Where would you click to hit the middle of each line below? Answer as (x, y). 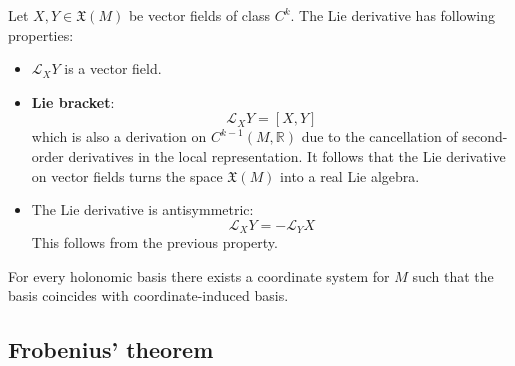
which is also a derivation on (119, 136)
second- (485, 136)
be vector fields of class (199, 15)
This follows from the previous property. (154, 242)
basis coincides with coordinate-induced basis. (148, 295)
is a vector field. (113, 68)
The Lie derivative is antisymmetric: (142, 209)
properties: (41, 34)
